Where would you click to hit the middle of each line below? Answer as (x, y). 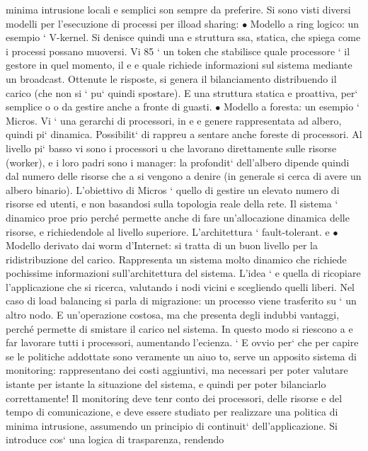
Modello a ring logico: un (305, 23)
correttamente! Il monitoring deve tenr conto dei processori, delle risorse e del (174, 398)
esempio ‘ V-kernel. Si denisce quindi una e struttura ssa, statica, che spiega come (183, 37)
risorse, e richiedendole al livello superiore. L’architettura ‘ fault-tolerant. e (168, 231)
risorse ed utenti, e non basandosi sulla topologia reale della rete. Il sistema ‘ (172, 204)
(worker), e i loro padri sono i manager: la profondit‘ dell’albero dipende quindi (178, 162)
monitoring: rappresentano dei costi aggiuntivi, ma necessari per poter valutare (177, 370)
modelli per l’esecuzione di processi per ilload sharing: (122, 23)
